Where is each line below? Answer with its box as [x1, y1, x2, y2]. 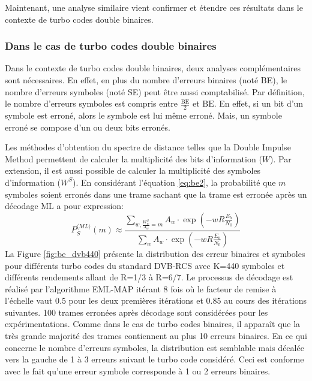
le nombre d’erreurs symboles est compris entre [5, 97, 178, 110]
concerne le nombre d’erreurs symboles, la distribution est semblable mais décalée [5, 341, 304, 353]
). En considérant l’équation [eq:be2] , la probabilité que [73, 176, 276, 188]
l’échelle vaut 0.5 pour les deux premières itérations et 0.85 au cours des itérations [5, 294, 307, 307]
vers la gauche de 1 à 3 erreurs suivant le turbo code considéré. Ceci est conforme [5, 353, 304, 365]
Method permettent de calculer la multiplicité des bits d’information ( [5, 152, 262, 165]
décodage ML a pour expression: [5, 199, 124, 212]
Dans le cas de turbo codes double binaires [5, 38, 217, 53]
